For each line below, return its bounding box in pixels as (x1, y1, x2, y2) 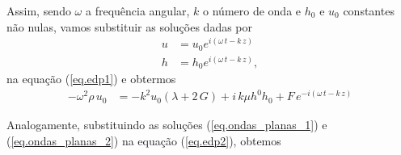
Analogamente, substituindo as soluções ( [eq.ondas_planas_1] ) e (6, 116, 327, 133)
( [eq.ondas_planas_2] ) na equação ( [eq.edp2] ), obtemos (6, 132, 281, 149)
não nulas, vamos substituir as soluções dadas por (6, 18, 253, 35)
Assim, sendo (6, 2, 71, 19)
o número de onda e (203, 2, 302, 19)
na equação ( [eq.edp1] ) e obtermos (6, 70, 176, 87)
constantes (343, 2, 395, 19)
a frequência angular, (85, 2, 190, 19)
